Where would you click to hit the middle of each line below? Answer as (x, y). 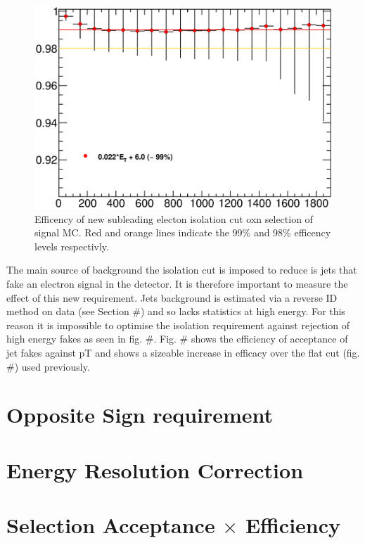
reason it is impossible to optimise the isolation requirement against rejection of (178, 325)
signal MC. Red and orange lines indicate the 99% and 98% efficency (183, 232)
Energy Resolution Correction (155, 469)
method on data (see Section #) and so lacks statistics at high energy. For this (176, 311)
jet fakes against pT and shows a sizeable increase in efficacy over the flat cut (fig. (183, 352)
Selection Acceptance (111, 525)
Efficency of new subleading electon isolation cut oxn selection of (174, 218)
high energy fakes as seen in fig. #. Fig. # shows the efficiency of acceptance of (177, 339)
